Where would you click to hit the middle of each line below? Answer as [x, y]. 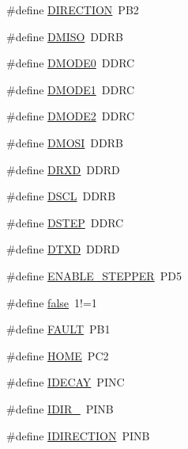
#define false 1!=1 [52, 302]
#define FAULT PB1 [58, 329]
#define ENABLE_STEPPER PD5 [94, 275]
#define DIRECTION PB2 [73, 10]
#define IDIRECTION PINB [78, 435]
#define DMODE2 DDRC [71, 116]
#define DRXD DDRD [63, 169]
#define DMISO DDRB [65, 36]
